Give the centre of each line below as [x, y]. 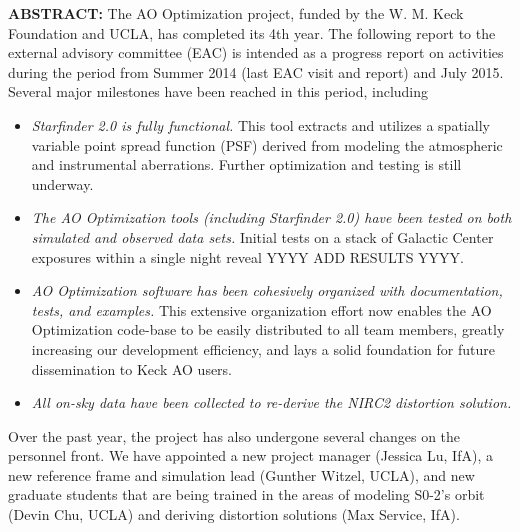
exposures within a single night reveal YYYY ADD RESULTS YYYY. [247, 256]
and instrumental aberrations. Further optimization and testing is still [246, 164]
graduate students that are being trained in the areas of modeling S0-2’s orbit [246, 494]
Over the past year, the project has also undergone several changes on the [234, 435]
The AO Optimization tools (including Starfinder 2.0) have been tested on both [271, 217]
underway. [62, 183]
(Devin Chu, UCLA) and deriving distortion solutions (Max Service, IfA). [234, 514]
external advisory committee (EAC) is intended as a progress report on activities [256, 52]
